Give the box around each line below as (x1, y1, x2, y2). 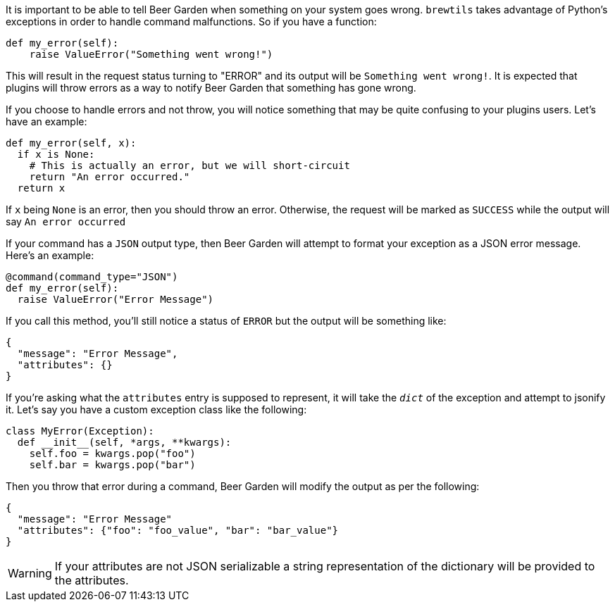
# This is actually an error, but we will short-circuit (29, 160, 350, 171)
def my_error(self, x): (6, 137, 137, 149)
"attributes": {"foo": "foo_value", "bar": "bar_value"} (17, 525, 339, 536)
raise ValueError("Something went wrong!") (29, 49, 273, 60)
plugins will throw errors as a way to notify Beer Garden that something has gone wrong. (6, 82, 416, 94)
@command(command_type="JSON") (6, 271, 178, 282)
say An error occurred (6, 215, 126, 227)
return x (17, 182, 66, 194)
